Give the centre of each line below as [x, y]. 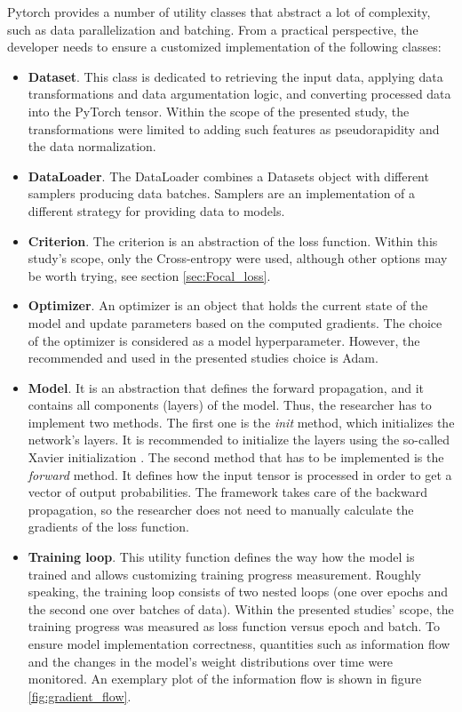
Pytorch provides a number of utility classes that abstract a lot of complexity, [219, 12]
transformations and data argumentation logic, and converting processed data [239, 94]
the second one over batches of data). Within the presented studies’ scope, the [241, 608]
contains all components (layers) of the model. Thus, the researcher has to [230, 405]
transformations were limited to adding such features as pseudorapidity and [234, 128]
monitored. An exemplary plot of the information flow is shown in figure [225, 679]
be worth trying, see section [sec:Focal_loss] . [149, 275]
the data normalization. [92, 146]
